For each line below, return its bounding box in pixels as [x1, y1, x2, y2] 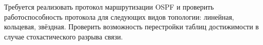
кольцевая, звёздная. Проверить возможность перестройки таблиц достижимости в [4, 21, 259, 32]
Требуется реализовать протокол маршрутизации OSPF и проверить [4, 2, 214, 12]
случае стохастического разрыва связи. [4, 31, 123, 41]
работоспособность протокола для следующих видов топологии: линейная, [4, 11, 234, 22]
